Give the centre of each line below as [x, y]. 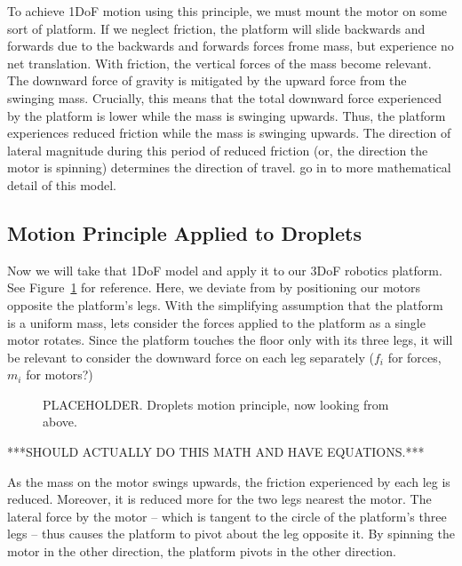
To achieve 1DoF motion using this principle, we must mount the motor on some [227, 11]
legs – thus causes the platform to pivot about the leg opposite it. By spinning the [231, 534]
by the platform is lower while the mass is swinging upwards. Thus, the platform [227, 115]
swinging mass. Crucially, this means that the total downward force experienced [224, 97]
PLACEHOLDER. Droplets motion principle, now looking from [216, 404]
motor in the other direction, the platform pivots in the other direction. [202, 551]
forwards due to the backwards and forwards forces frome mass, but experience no [231, 46]
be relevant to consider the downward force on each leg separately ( [191, 357]
